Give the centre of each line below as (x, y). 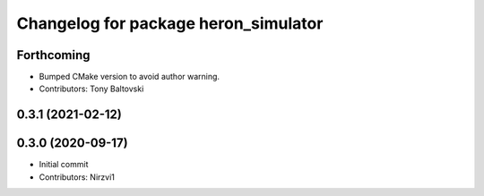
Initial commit (64, 165)
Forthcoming (53, 55)
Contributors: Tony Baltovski (91, 89)
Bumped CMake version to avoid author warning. (129, 77)
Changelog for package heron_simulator (170, 23)
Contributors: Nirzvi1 (77, 177)
